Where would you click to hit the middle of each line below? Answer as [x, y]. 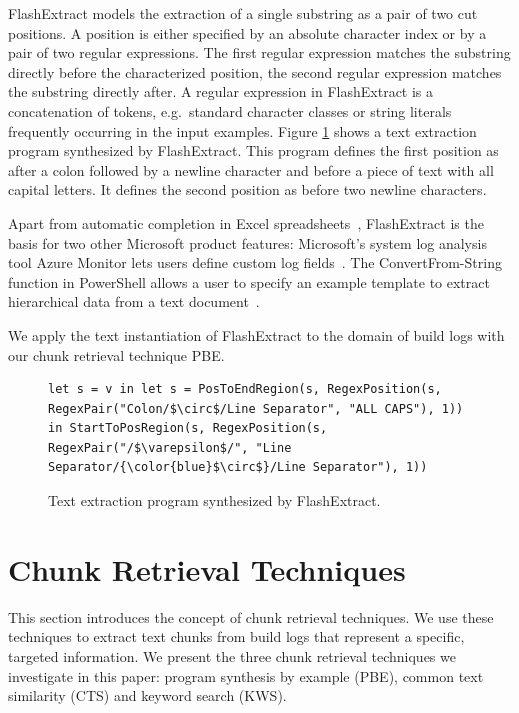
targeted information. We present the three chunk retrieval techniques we [232, 655]
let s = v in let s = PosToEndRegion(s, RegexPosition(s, [245, 389]
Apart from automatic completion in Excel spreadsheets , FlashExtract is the [246, 222]
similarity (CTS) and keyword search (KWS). [147, 695]
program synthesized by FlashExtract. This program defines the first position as [253, 150]
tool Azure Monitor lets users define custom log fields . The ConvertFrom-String [255, 262]
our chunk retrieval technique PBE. [116, 354]
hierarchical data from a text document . [134, 301]
